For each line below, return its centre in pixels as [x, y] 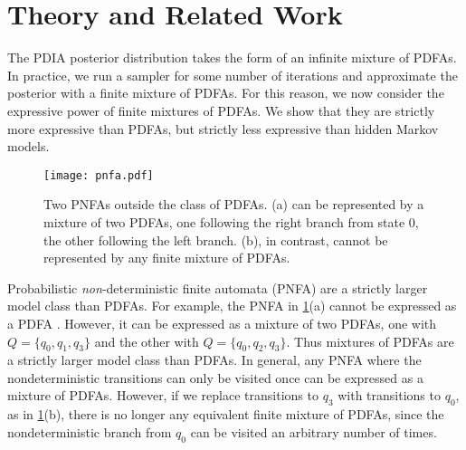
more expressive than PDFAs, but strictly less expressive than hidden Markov [223, 128]
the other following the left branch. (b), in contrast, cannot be [216, 239]
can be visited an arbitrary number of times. [314, 431]
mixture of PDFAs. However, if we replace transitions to [163, 395]
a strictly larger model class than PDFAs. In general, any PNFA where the [214, 360]
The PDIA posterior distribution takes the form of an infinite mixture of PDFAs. [232, 57]
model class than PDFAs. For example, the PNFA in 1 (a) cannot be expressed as [232, 306]
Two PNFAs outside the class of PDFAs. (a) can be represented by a [234, 204]
